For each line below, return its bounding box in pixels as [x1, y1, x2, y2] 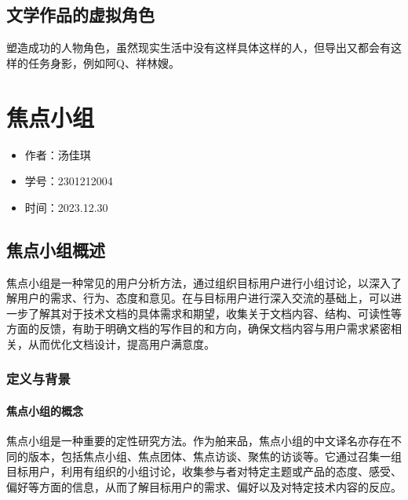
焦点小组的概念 [6, 402, 83, 418]
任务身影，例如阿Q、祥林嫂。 [27, 54, 180, 71]
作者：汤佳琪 [24, 146, 91, 162]
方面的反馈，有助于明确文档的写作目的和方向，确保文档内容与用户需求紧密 [6, 320, 391, 337]
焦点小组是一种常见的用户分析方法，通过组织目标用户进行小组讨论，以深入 [6, 274, 391, 290]
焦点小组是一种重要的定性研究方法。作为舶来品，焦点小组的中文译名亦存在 [6, 432, 391, 449]
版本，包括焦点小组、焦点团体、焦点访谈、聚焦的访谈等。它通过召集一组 [27, 447, 402, 464]
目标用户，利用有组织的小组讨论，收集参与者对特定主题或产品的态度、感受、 [6, 463, 402, 480]
